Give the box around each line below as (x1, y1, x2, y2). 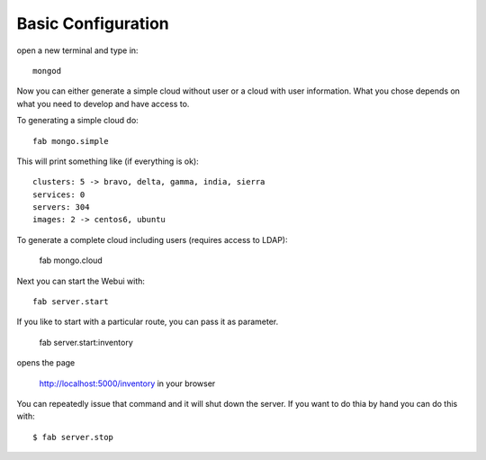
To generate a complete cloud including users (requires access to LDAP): (16, 234, 288, 245)
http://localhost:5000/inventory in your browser (39, 378, 216, 389)
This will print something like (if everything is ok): (16, 156, 200, 167)
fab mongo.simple (32, 136, 109, 146)
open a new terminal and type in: (16, 45, 139, 56)
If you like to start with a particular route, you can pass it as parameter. (16, 316, 279, 328)
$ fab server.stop (32, 432, 114, 442)
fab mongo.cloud (39, 255, 103, 266)
